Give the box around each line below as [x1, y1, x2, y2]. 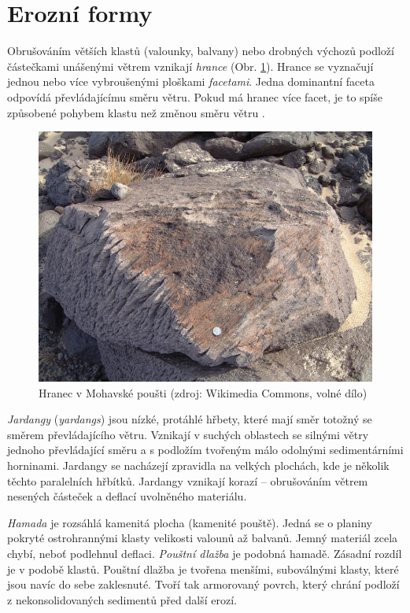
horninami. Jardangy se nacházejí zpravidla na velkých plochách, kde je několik [7, 457, 390, 474]
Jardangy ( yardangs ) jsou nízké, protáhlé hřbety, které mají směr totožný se [7, 411, 372, 427]
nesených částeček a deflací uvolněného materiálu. [7, 488, 247, 504]
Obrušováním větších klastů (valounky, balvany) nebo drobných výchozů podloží [7, 42, 394, 59]
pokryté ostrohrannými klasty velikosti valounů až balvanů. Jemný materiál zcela [7, 530, 398, 546]
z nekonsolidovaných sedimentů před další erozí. [7, 591, 237, 607]
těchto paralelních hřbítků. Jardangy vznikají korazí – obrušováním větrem [7, 472, 368, 489]
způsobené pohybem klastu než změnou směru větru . [7, 104, 265, 120]
